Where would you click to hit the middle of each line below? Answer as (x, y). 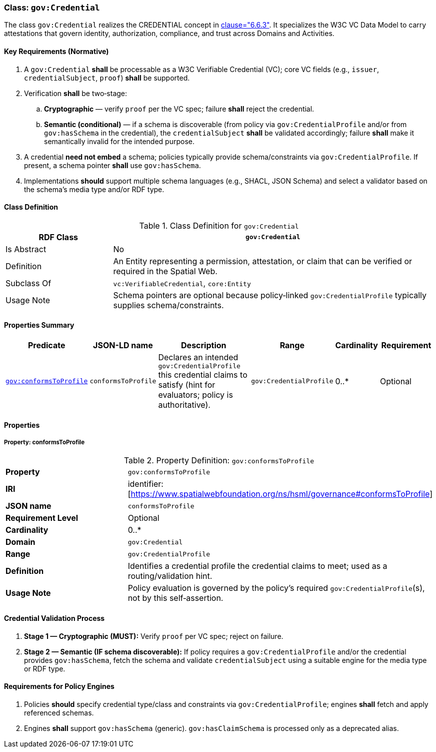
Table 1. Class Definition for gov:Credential (219, 225)
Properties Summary (39, 325)
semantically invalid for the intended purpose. (119, 141)
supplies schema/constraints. (168, 305)
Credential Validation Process (54, 618)
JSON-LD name (123, 345)
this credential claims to (203, 375)
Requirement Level (42, 518)
